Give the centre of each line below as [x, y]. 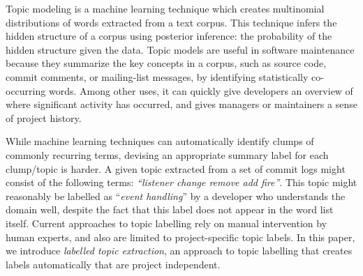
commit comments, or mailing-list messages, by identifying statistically [157, 76]
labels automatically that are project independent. [113, 264]
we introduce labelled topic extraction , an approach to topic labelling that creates [179, 251]
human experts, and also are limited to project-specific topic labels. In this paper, [180, 237]
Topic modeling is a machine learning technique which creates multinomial [165, 8]
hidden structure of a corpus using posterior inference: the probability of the [169, 36]
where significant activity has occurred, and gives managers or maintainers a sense [181, 104]
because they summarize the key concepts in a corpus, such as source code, [166, 63]
